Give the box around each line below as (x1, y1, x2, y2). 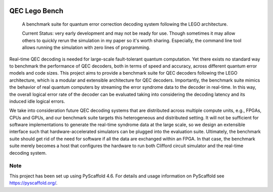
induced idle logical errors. (9, 98, 65, 104)
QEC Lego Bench (9, 7, 63, 15)
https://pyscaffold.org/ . (9, 180, 58, 186)
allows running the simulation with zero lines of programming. (22, 44, 151, 50)
